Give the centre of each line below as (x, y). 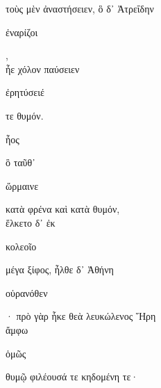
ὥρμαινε (22, 185)
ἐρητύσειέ (25, 92)
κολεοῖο (21, 246)
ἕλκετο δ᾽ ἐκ (31, 222)
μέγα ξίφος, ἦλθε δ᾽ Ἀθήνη (60, 269)
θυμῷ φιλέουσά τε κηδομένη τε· (72, 377)
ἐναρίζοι (22, 32)
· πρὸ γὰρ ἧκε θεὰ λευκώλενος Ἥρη (81, 316)
